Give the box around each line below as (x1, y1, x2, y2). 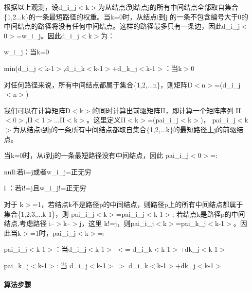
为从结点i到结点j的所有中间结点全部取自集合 (98, 2, 238, 12)
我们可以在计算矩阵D (4, 105, 71, 115)
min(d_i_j (4, 63, 36, 73)
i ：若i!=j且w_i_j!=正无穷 (4, 183, 87, 193)
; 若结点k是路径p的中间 (172, 208, 245, 219)
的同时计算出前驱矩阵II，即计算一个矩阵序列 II (92, 105, 241, 115)
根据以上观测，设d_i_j (4, 2, 76, 12)
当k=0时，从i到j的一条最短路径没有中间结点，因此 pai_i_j (4, 150, 189, 160)
